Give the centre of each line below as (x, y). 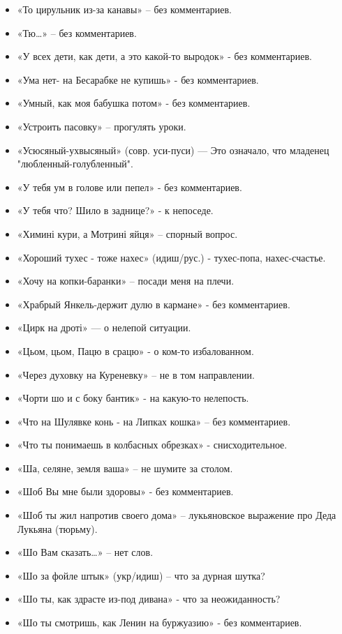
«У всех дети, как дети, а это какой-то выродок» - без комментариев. (164, 56)
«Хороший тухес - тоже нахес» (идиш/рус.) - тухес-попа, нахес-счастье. (171, 257)
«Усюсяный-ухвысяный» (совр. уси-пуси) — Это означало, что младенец (173, 150)
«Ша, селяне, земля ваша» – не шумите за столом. (125, 468)
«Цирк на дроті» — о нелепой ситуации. (104, 327)
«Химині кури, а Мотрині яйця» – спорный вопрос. (127, 233)
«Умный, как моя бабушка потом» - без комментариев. (134, 103)
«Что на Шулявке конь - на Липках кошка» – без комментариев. (154, 421)
